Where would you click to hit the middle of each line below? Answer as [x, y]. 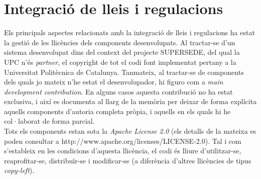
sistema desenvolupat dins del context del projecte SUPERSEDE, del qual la [122, 52]
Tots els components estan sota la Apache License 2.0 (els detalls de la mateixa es [130, 131]
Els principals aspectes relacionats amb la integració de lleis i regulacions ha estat [129, 32]
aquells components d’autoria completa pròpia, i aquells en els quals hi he [117, 111]
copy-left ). [19, 170]
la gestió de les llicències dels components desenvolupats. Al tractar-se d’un [120, 42]
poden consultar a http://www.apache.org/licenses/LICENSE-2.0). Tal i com [123, 141]
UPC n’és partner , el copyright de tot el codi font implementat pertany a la [120, 62]
